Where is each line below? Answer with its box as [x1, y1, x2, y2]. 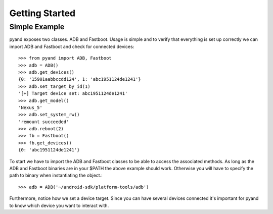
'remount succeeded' [18, 119, 69, 125]
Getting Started [9, 8, 76, 19]
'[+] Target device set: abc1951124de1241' [18, 91, 128, 96]
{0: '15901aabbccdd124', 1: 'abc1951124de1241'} [18, 76, 141, 82]
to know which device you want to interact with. [9, 202, 109, 208]
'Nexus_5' [18, 104, 42, 111]
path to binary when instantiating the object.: [9, 172, 103, 179]
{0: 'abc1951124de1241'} [18, 147, 80, 153]
